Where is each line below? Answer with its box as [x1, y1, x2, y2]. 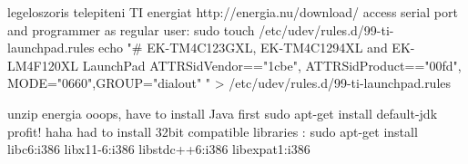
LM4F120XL [7, 55, 78, 74]
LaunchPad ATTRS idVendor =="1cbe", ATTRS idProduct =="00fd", [82, 55, 462, 74]
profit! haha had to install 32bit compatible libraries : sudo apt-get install [7, 121, 418, 140]
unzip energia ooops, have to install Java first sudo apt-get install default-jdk [7, 103, 438, 122]
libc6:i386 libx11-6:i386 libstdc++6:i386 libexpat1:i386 [7, 140, 310, 159]
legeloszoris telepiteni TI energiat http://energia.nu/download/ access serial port [7, 3, 458, 21]
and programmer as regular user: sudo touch [7, 20, 255, 39]
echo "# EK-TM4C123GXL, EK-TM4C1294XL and [98, 38, 388, 57]
